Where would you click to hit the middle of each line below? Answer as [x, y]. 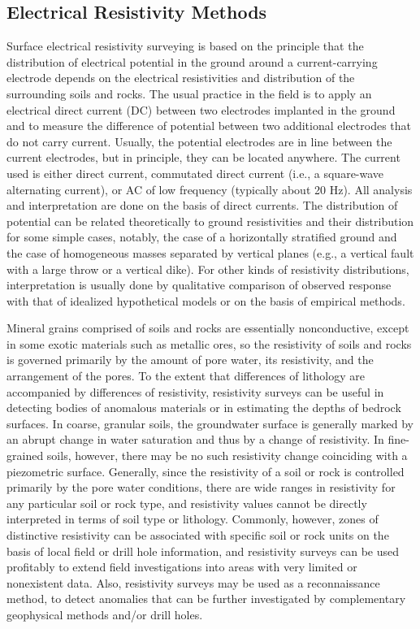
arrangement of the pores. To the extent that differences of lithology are [186, 376]
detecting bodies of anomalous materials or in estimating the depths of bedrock [204, 408]
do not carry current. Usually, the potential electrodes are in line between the [199, 141]
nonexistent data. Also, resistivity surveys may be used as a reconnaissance [193, 582]
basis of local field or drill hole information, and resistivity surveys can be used [203, 551]
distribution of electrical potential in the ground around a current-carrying [192, 61]
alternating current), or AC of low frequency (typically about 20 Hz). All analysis [210, 189]
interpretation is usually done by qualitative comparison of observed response [199, 285]
